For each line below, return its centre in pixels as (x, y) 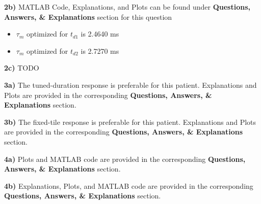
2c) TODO (22, 68)
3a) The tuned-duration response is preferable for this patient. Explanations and (130, 84)
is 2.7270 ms (100, 50)
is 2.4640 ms (100, 34)
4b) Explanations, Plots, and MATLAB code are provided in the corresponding (129, 185)
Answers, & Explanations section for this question (88, 16)
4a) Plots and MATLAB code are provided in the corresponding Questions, (125, 159)
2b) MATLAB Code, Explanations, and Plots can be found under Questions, (127, 7)
